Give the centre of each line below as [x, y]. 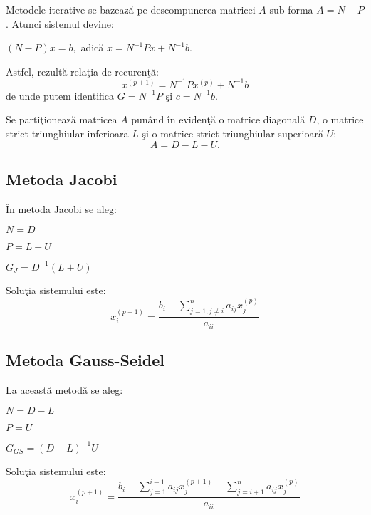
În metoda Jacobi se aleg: [61, 208]
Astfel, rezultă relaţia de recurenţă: [82, 71]
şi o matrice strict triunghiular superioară [232, 134]
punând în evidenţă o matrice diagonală [218, 119]
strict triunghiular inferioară [67, 134]
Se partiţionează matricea [62, 119]
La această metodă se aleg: [64, 389]
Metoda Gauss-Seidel [85, 360]
